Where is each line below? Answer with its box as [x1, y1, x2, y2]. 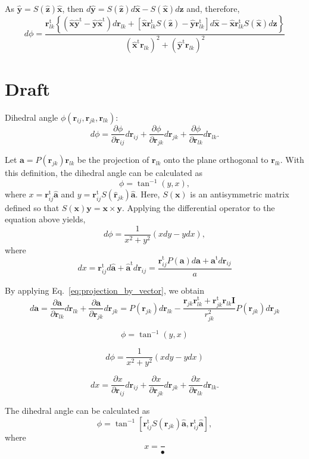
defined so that [5, 201, 60, 213]
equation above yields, [5, 213, 86, 225]
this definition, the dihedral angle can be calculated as [5, 166, 202, 179]
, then [62, 2, 84, 14]
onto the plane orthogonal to [164, 153, 269, 166]
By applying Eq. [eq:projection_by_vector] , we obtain [5, 284, 204, 296]
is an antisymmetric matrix [190, 188, 289, 200]
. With [280, 153, 304, 166]
